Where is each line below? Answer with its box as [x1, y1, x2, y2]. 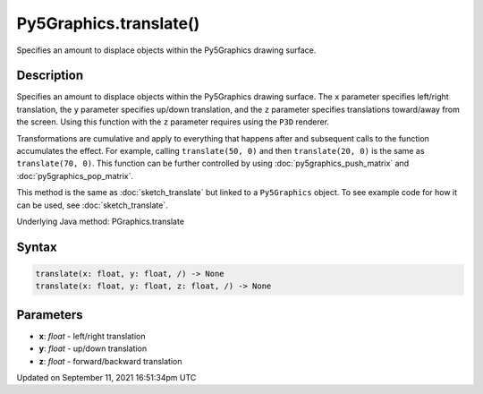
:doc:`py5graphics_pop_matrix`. [16, 170, 134, 181]
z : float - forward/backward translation [38, 355, 182, 366]
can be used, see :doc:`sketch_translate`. [16, 200, 169, 210]
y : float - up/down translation [38, 343, 148, 354]
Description [16, 68, 84, 83]
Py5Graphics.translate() [16, 13, 200, 33]
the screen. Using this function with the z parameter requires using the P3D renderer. [16, 116, 330, 127]
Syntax [16, 239, 57, 254]
